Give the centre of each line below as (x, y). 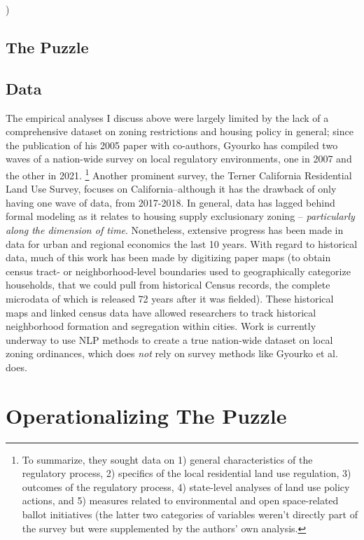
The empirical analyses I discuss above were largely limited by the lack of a (167, 117)
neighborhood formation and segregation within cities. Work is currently (161, 326)
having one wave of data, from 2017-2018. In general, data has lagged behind (170, 202)
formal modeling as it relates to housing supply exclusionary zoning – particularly (180, 216)
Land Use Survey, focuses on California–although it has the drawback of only (171, 189)
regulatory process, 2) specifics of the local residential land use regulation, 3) (187, 473)
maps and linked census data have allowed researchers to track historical (161, 312)
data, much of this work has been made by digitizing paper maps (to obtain (168, 257)
